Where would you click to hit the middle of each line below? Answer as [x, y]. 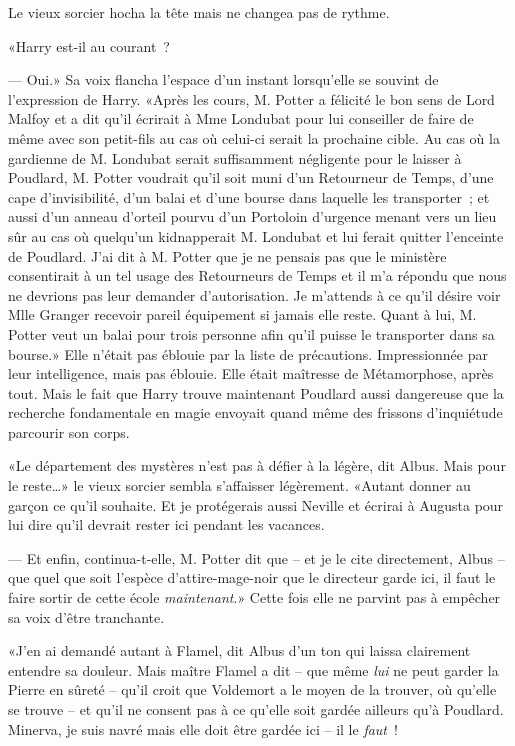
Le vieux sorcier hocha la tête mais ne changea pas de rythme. [199, 12]
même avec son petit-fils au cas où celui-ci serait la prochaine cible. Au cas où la [254, 137]
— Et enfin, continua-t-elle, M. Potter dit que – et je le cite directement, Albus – [256, 557]
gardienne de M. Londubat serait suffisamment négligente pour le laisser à [235, 157]
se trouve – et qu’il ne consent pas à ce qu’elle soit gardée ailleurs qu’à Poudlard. [256, 709]
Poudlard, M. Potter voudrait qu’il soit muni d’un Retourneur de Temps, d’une [251, 177]
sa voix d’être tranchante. [86, 616]
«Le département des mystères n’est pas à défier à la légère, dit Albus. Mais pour [257, 465]
